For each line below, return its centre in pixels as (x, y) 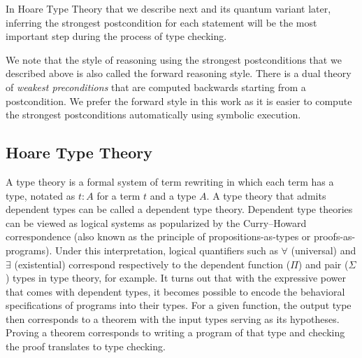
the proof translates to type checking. (86, 346)
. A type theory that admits (266, 195)
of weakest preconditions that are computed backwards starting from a (156, 87)
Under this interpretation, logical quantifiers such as (166, 250)
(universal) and (324, 250)
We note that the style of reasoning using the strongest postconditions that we (174, 59)
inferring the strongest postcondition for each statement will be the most (161, 22)
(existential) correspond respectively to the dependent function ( (152, 264)
